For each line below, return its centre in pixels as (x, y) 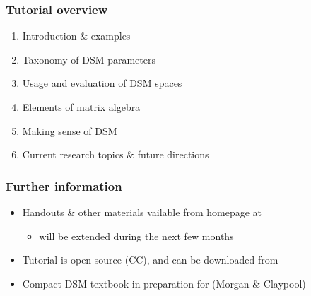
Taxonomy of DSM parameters (89, 59)
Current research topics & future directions (116, 154)
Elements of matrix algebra (81, 107)
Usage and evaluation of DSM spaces (102, 83)
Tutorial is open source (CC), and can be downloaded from (150, 260)
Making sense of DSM (70, 130)
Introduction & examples (76, 36)
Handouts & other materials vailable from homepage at (142, 212)
